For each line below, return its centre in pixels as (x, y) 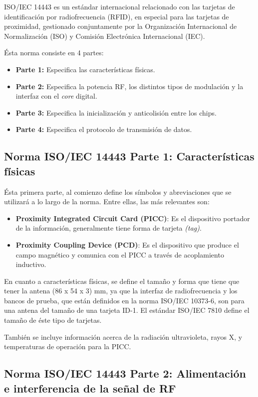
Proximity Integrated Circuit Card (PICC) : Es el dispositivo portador (133, 218)
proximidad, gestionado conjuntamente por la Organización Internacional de (121, 26)
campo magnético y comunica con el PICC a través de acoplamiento (120, 254)
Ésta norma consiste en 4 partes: (54, 53)
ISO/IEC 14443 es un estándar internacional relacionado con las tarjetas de (120, 6)
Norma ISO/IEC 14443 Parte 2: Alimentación (125, 373)
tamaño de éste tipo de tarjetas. (53, 320)
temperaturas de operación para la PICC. (68, 346)
